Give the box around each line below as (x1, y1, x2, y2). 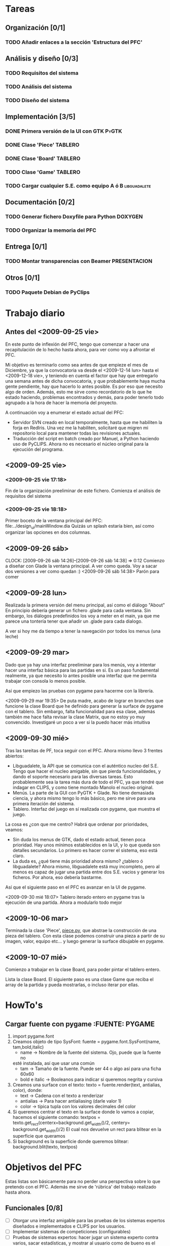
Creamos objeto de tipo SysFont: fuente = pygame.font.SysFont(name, (12, 1039, 161, 1045)
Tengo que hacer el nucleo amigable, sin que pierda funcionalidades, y (12, 768, 161, 774)
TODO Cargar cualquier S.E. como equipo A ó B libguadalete (5, 182, 151, 189)
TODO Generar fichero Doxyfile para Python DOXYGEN (5, 213, 143, 220)
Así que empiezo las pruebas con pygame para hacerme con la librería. (5, 687, 154, 694)
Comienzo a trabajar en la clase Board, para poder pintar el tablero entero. (5, 966, 161, 973)
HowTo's (5, 999, 43, 1011)
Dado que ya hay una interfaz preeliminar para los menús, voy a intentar (5, 661, 156, 667)
